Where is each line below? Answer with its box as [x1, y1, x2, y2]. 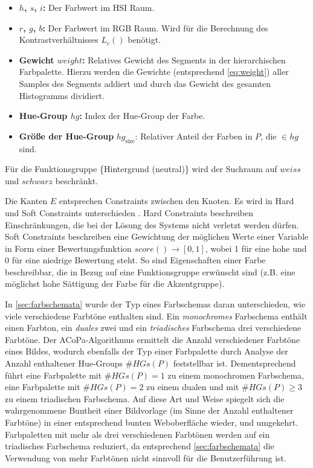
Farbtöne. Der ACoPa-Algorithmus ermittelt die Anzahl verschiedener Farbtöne [5, 333, 300, 345]
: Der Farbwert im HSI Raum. [42, 1, 155, 13]
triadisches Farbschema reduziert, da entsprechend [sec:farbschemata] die [5, 440, 274, 452]
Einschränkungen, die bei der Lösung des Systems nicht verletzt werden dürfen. [5, 218, 299, 231]
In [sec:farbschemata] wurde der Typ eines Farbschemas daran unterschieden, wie [5, 298, 306, 310]
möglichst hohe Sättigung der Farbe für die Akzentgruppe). [5, 277, 225, 290]
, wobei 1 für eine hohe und [205, 242, 307, 254]
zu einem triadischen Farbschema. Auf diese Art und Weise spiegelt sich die [5, 392, 285, 405]
